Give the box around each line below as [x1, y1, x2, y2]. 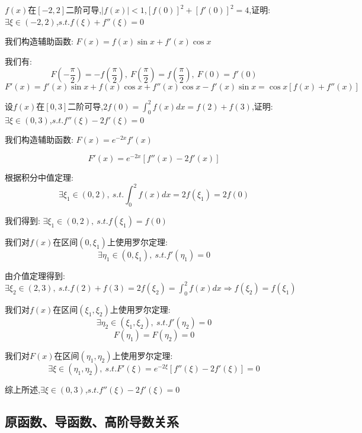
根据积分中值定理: [5, 171, 73, 183]
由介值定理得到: [5, 269, 65, 281]
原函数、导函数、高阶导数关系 [5, 412, 179, 430]
